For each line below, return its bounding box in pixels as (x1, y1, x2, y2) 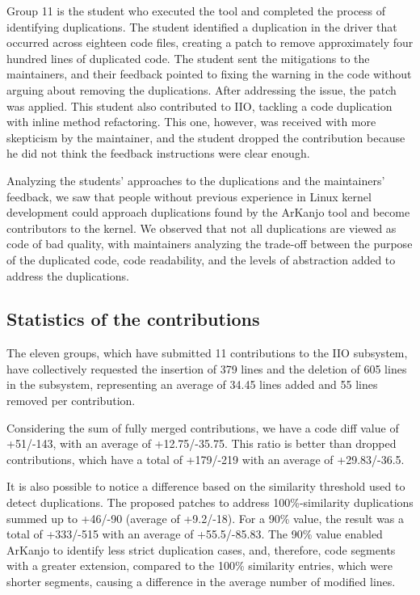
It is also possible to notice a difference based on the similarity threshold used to (6, 478, 405, 495)
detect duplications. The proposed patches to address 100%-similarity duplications (6, 494, 414, 511)
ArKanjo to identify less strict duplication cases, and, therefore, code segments (6, 541, 396, 558)
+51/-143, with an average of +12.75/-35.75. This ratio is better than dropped (6, 435, 397, 452)
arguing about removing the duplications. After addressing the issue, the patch (6, 81, 397, 98)
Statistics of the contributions (6, 306, 260, 331)
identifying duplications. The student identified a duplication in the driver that (6, 18, 397, 35)
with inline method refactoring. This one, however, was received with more (6, 113, 376, 130)
